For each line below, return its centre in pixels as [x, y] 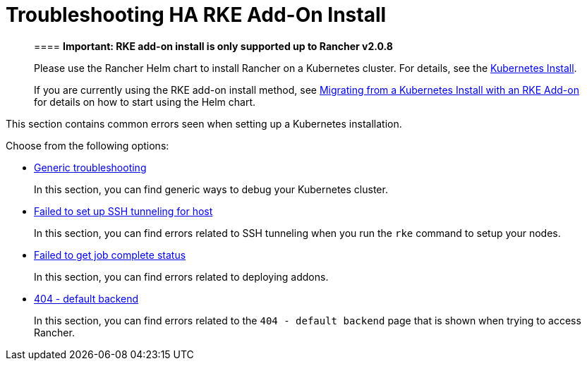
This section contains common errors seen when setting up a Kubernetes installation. [204, 123]
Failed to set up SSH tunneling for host [123, 211]
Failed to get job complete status [110, 255]
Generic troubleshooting [90, 167]
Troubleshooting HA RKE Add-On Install [196, 15]
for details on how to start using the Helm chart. [145, 102]
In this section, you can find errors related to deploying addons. [181, 276]
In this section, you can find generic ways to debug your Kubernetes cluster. [211, 189]
